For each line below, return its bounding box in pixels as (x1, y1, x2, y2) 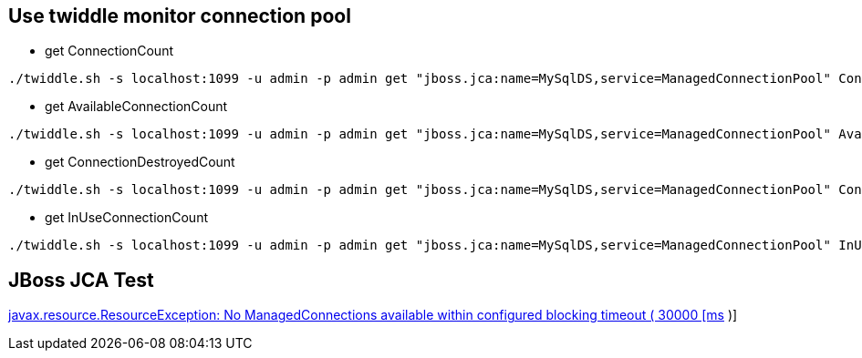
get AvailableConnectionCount (45, 98, 228, 115)
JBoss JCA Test (8, 268, 154, 292)
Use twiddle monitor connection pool (8, 5, 351, 27)
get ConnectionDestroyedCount (45, 154, 235, 170)
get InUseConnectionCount (45, 210, 208, 226)
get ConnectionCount (45, 43, 173, 59)
